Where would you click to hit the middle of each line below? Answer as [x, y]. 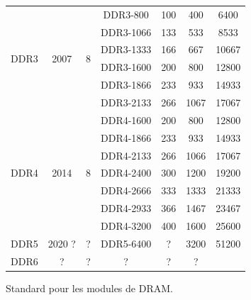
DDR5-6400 [126, 243]
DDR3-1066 [126, 32]
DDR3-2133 [126, 102]
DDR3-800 [126, 14]
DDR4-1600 [126, 120]
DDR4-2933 [126, 208]
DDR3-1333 [126, 49]
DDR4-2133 [126, 155]
